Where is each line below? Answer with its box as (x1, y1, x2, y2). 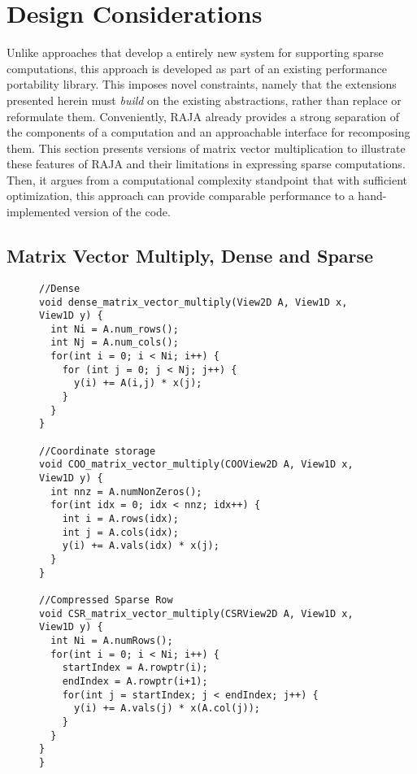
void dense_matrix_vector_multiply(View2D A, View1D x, (39, 296, 348, 308)
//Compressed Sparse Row (39, 594, 173, 606)
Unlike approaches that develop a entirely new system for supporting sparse (7, 44, 384, 61)
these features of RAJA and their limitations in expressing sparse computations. (7, 155, 406, 172)
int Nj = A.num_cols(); (50, 337, 179, 349)
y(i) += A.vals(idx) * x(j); (62, 540, 219, 552)
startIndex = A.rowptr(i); (62, 662, 208, 674)
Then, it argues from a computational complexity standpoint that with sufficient (7, 171, 408, 188)
